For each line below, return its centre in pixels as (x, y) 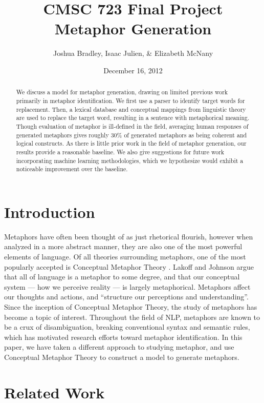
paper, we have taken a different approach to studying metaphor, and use (119, 347)
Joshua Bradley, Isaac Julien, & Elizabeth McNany (133, 53)
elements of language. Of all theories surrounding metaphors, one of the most (125, 256)
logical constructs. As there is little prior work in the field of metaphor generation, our (131, 143)
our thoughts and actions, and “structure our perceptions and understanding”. (126, 297)
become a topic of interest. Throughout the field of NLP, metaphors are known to (132, 317)
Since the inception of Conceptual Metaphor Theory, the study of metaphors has (131, 306)
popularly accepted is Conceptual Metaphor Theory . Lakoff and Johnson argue (129, 266)
